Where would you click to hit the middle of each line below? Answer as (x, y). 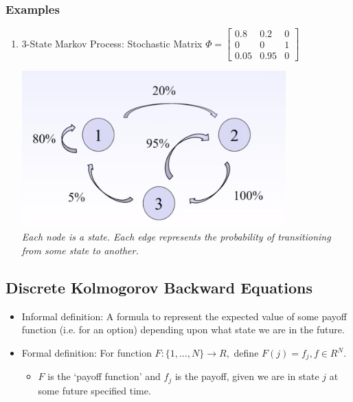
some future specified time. (94, 390)
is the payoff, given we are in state (247, 376)
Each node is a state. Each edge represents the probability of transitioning (176, 237)
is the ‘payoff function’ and (104, 376)
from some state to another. (80, 250)
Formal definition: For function (87, 353)
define (246, 353)
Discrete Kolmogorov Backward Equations (159, 288)
